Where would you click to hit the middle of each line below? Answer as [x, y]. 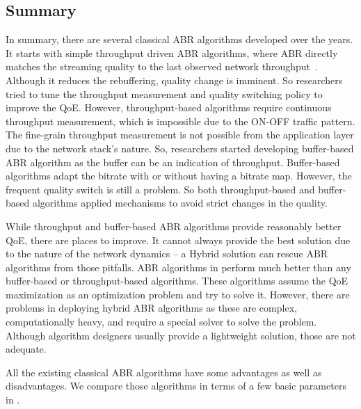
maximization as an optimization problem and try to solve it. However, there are [178, 294]
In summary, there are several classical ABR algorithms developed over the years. [179, 39]
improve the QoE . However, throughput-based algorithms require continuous [169, 107]
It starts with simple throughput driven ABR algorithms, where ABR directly [172, 53]
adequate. [26, 349]
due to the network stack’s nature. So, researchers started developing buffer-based [180, 148]
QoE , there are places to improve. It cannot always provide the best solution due [178, 240]
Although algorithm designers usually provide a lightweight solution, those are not [181, 335]
